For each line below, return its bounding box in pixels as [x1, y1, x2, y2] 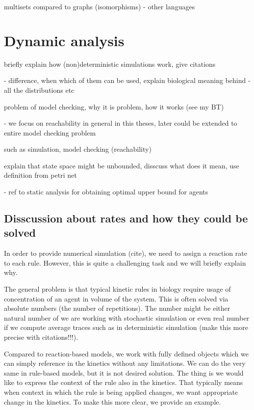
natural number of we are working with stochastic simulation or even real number [4, 312, 250, 323]
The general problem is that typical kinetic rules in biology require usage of [4, 284, 231, 294]
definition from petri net [4, 170, 77, 180]
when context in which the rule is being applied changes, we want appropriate [4, 386, 238, 397]
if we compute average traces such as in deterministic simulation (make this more [4, 322, 248, 332]
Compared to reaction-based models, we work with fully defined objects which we [4, 348, 249, 358]
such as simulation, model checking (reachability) [4, 144, 152, 154]
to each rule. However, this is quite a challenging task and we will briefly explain [4, 257, 246, 268]
